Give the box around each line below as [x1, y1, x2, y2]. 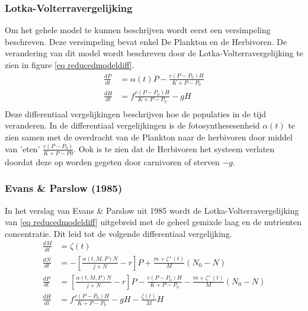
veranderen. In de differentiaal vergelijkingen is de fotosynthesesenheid [5, 119, 260, 132]
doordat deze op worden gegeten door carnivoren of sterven [5, 155, 220, 168]
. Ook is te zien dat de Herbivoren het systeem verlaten [73, 142, 275, 155]
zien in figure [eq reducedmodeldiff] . [5, 59, 134, 70]
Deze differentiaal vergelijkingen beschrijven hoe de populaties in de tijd [5, 107, 267, 120]
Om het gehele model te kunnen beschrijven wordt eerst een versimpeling [5, 24, 271, 36]
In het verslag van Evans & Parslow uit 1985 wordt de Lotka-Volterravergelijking [5, 204, 299, 216]
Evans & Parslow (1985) [5, 181, 123, 195]
